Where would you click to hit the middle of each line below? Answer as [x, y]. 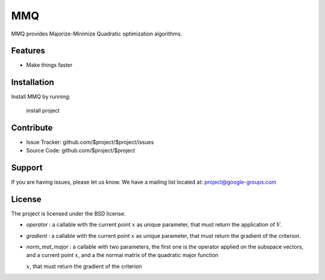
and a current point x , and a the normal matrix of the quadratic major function [122, 255]
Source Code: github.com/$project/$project [81, 151]
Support [27, 168]
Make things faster [49, 65]
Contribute [32, 127]
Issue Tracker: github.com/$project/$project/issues [90, 142]
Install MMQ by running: [41, 97]
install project [43, 110]
